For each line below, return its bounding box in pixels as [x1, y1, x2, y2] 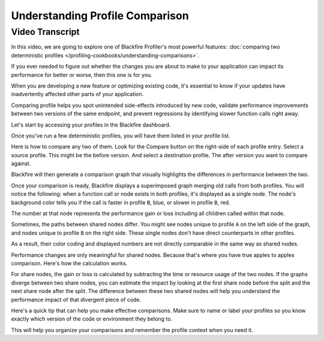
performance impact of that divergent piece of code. [11, 296, 142, 303]
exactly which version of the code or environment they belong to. [11, 315, 173, 322]
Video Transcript [11, 26, 80, 37]
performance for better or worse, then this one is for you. [11, 71, 152, 78]
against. [11, 160, 31, 167]
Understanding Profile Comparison [11, 9, 189, 22]
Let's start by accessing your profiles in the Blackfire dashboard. [11, 121, 171, 128]
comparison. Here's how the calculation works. [11, 259, 128, 267]
